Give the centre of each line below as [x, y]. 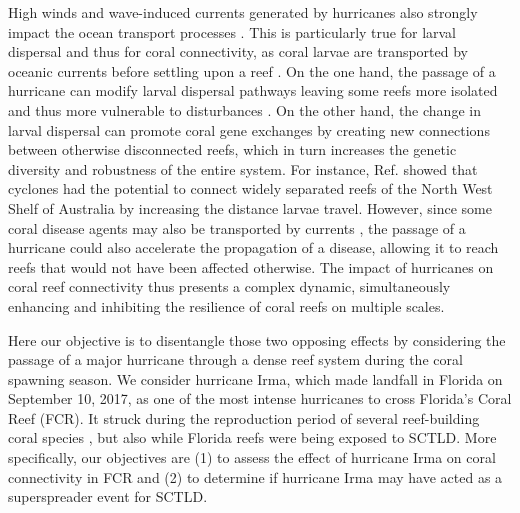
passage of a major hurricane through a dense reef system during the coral [235, 359]
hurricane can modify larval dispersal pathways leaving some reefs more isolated [253, 90]
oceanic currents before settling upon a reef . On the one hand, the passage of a [252, 70]
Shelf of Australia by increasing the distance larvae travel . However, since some [250, 207]
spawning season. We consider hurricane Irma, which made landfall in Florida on [255, 378]
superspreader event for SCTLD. [108, 496]
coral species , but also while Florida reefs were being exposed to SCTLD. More [252, 437]
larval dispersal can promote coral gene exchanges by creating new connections [249, 129]
